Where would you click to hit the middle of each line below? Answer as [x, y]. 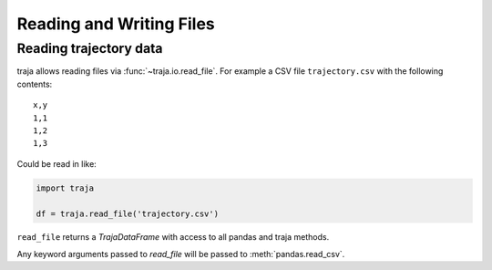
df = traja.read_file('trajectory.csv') [127, 213]
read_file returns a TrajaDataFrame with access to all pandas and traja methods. [173, 237]
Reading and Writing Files [116, 24]
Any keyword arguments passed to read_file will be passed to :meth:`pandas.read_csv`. [181, 254]
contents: [35, 84]
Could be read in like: [57, 163]
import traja [65, 188]
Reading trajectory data [90, 48]
